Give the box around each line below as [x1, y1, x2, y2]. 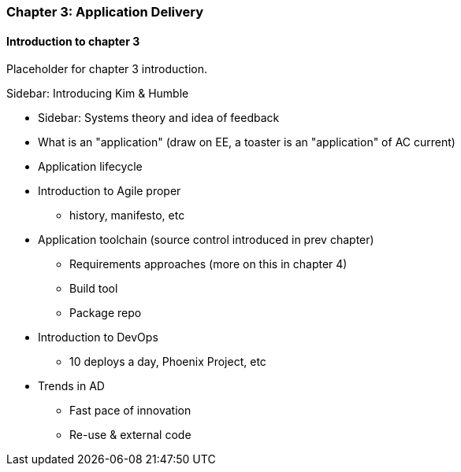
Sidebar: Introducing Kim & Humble [6, 87, 189, 101]
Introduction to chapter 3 [6, 34, 140, 48]
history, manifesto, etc [69, 208, 185, 223]
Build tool [69, 282, 118, 296]
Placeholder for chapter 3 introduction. [6, 62, 208, 76]
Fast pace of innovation [69, 404, 191, 418]
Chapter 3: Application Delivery [6, 4, 204, 20]
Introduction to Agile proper [38, 184, 181, 198]
